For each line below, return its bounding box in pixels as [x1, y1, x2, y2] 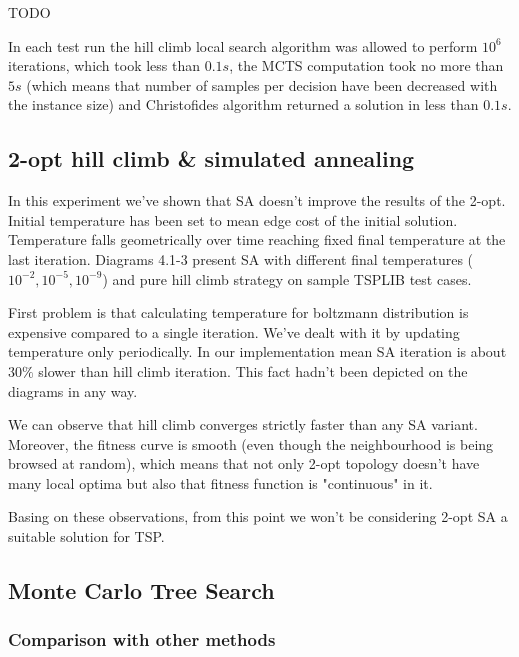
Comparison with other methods [8, 627, 276, 652]
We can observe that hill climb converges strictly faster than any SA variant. [8, 414, 478, 435]
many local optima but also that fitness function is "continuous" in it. [8, 472, 433, 493]
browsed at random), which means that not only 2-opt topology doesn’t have [8, 453, 480, 474]
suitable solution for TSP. [8, 526, 165, 547]
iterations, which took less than [8, 55, 200, 76]
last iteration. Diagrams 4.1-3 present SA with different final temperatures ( [8, 248, 474, 269]
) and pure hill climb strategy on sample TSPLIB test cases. [102, 268, 472, 289]
